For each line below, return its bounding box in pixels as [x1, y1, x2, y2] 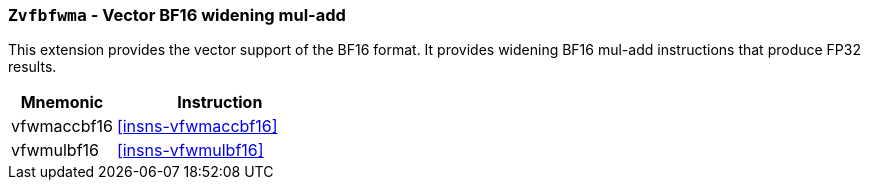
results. [8, 58, 57, 76]
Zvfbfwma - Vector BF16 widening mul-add [8, 5, 346, 25]
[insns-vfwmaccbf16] [116, 116, 278, 137]
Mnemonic [20, 92, 104, 113]
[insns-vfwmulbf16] [116, 140, 264, 161]
